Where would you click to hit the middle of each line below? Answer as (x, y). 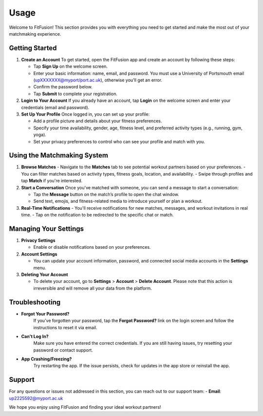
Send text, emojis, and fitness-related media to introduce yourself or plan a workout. (118, 201)
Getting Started (33, 48)
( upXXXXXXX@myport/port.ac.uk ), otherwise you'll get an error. (98, 80)
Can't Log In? (35, 336)
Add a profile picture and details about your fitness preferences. (98, 121)
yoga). (40, 135)
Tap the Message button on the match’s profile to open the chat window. (106, 194)
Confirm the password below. (63, 87)
